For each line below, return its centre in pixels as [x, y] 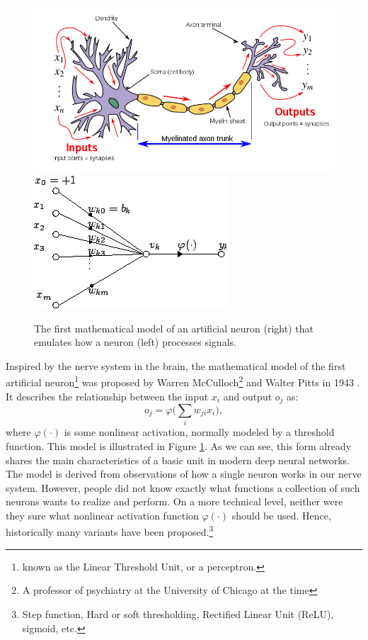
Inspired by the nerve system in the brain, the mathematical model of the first [176, 365]
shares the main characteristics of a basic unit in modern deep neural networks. [178, 460]
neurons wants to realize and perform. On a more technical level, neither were [174, 501]
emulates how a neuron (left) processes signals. [135, 342]
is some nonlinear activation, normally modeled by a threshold [199, 432]
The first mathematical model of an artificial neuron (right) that [174, 328]
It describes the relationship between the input [107, 396]
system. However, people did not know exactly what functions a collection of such [183, 487]
